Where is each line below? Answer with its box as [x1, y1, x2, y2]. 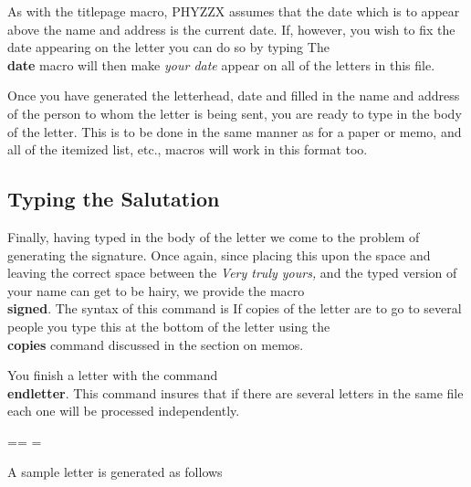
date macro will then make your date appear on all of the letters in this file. [7, 55, 435, 74]
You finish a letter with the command [7, 365, 218, 385]
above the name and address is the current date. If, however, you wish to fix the [7, 19, 455, 38]
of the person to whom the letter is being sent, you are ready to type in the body [7, 103, 462, 122]
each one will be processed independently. [7, 401, 240, 420]
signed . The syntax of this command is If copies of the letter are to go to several [7, 299, 462, 318]
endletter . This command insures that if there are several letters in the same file [7, 383, 464, 402]
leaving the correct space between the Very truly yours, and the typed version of [7, 263, 457, 282]
